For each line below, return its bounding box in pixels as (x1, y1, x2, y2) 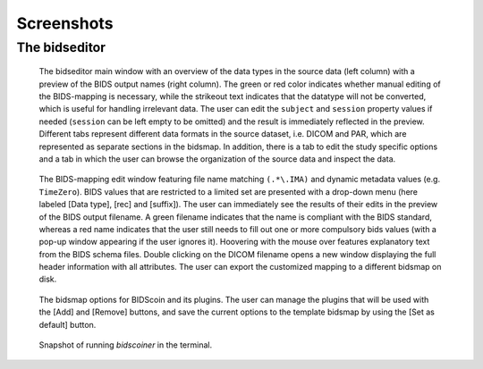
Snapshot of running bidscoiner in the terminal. (38, 340, 213, 350)
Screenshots (16, 13, 114, 33)
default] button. (38, 319, 97, 330)
